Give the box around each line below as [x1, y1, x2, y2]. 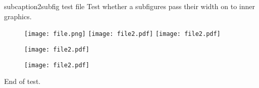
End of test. [4, 76, 41, 86]
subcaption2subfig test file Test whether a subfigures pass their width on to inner [4, 1, 255, 11]
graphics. [4, 11, 32, 21]
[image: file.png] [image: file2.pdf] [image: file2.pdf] [24, 30, 221, 38]
